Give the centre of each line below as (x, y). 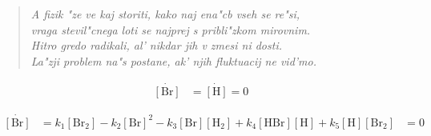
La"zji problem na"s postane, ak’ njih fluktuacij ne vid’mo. (174, 60)
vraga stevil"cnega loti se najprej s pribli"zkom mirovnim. (171, 29)
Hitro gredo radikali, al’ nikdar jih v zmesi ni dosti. (156, 45)
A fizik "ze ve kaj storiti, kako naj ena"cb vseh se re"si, (165, 14)
